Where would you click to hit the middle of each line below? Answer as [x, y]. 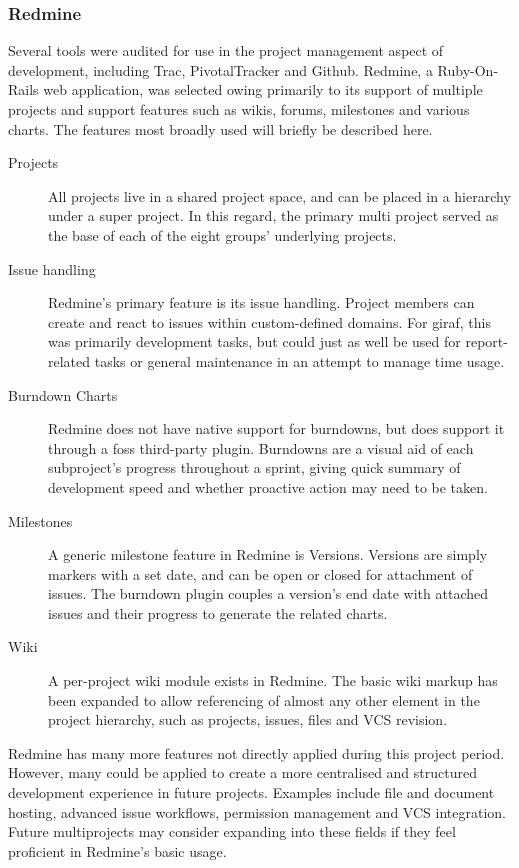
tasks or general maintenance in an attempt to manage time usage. [299, 360]
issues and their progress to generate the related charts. [218, 612]
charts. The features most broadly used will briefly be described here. [220, 128]
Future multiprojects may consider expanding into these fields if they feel [232, 831]
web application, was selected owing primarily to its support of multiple [263, 89]
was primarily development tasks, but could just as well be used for [254, 341]
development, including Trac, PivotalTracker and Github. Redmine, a [220, 69]
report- [486, 341]
